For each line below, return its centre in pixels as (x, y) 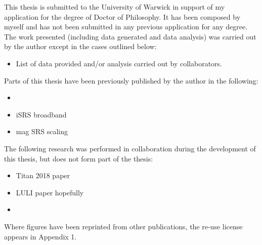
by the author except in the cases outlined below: (80, 46)
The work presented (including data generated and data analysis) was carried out (130, 36)
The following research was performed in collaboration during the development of (130, 148)
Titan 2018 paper (43, 175)
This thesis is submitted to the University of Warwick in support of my (115, 7)
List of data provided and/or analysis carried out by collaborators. (119, 63)
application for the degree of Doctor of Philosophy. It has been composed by (122, 16)
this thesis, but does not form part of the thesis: (79, 158)
